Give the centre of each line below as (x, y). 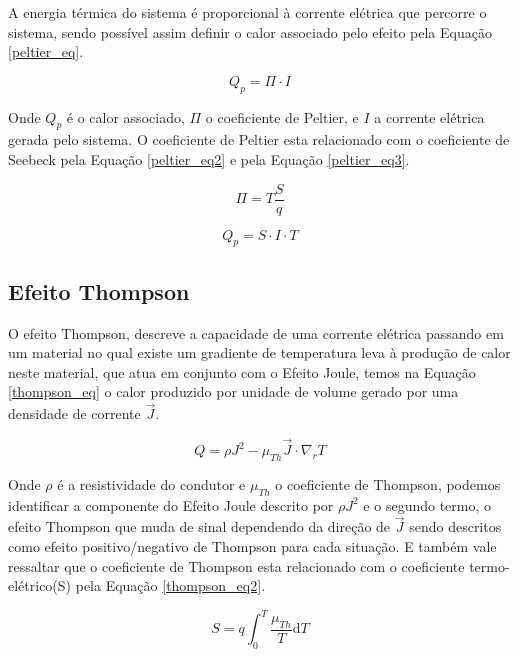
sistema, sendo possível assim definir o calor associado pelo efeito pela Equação (250, 31)
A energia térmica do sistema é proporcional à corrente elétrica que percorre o (247, 12)
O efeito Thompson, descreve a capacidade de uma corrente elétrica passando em (256, 332)
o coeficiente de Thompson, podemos (388, 483)
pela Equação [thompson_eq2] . (170, 585)
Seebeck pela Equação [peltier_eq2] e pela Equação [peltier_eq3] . (209, 158)
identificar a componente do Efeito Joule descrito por (171, 504)
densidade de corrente (74, 413)
